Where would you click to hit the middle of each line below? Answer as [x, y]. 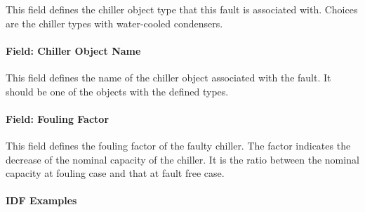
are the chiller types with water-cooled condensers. [114, 23]
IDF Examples [41, 200]
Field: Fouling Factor [58, 118]
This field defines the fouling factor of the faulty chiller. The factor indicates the [178, 145]
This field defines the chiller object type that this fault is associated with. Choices [182, 9]
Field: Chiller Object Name [73, 50]
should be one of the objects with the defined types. [117, 91]
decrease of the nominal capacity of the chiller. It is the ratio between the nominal [182, 159]
